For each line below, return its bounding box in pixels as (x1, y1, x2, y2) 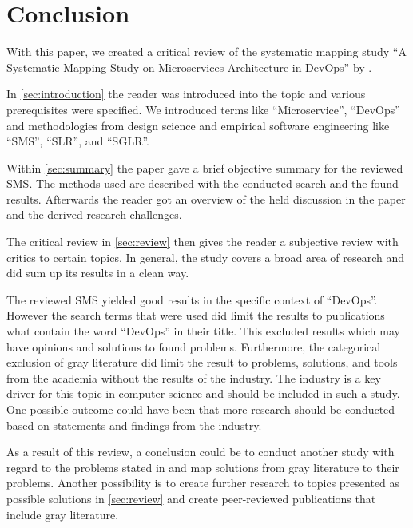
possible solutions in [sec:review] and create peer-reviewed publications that (6, 490, 376, 506)
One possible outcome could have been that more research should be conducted (6, 401, 395, 417)
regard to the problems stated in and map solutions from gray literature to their (6, 459, 399, 475)
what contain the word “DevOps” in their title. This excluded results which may (6, 323, 400, 339)
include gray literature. (6, 506, 119, 522)
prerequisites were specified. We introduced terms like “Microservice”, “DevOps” (6, 101, 400, 117)
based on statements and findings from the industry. (6, 416, 262, 433)
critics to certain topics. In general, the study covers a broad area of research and (6, 248, 405, 265)
